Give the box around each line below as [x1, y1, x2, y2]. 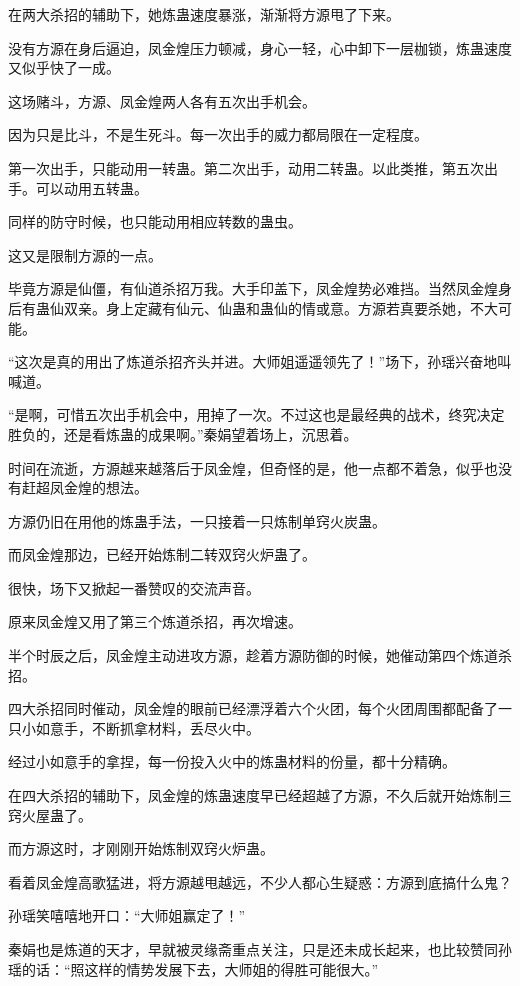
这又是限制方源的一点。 [8, 244, 162, 265]
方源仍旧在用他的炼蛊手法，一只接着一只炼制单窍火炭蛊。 [8, 510, 386, 531]
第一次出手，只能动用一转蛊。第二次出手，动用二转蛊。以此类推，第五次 [8, 157, 484, 178]
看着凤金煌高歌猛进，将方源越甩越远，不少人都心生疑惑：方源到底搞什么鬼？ [8, 871, 512, 892]
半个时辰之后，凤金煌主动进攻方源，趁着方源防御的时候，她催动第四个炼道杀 [8, 645, 512, 666]
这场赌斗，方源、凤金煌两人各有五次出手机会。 [8, 90, 316, 111]
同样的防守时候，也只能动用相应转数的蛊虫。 [8, 211, 302, 232]
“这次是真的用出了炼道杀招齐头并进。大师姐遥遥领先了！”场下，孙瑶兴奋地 [8, 351, 498, 372]
